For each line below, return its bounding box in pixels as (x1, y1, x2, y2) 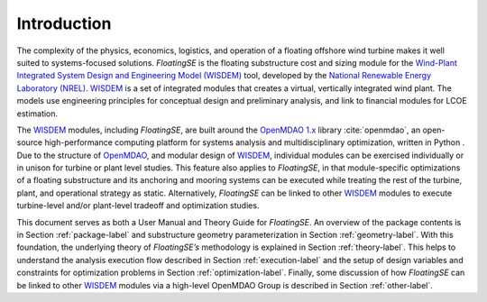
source (16, 137, 43, 148)
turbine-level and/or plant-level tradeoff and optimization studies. (16, 200, 260, 211)
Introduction (16, 14, 112, 33)
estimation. (16, 108, 59, 119)
